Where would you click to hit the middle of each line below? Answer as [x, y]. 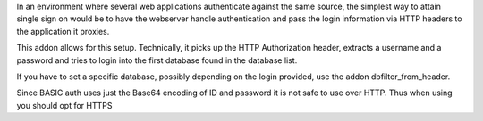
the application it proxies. [63, 31]
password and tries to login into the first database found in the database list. [157, 60]
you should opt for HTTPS [64, 105]
